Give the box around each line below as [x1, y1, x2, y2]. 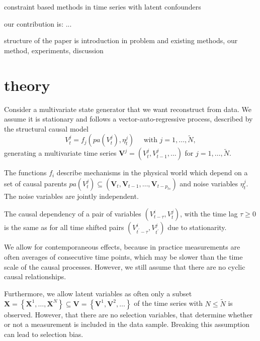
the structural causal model [4, 123, 89, 134]
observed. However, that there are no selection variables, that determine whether [4, 309, 253, 319]
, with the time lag [180, 208, 238, 219]
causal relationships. [4, 271, 66, 282]
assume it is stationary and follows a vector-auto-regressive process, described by [4, 113, 253, 124]
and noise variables [180, 178, 238, 188]
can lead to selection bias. [4, 328, 83, 339]
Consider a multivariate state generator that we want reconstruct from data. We [4, 103, 252, 114]
